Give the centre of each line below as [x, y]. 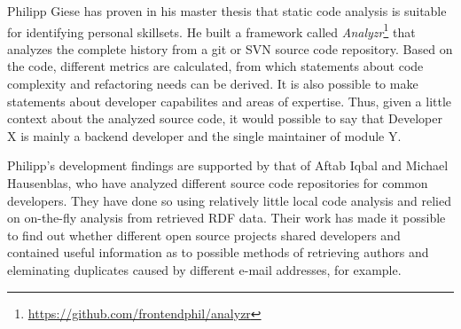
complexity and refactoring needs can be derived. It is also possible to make [213, 84]
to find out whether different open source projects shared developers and [204, 235]
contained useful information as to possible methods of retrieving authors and [218, 252]
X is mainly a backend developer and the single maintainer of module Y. [204, 135]
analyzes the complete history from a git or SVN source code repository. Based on [230, 48]
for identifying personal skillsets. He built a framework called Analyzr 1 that [211, 30]
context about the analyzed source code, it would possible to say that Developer [225, 118]
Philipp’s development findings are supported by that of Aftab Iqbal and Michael [228, 165]
